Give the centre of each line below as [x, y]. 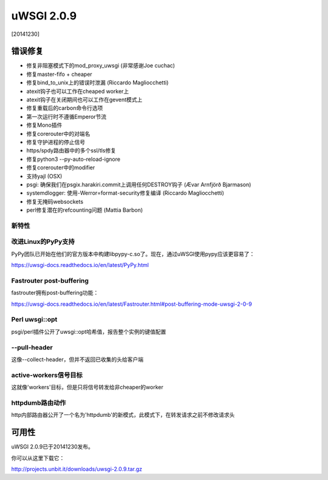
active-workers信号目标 [47, 375]
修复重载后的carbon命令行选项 [65, 108]
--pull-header [32, 347]
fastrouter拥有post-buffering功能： [55, 293]
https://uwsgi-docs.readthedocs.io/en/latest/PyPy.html [80, 265]
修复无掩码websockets [55, 201]
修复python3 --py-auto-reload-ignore [73, 159]
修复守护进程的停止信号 [56, 142]
